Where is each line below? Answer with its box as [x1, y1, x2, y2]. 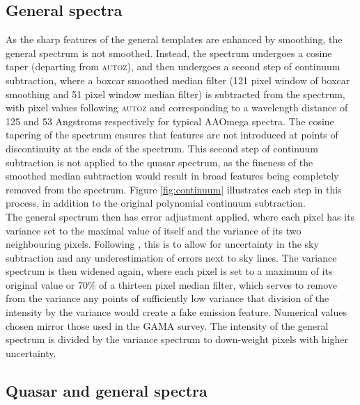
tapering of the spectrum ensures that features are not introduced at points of [6, 127, 338, 142]
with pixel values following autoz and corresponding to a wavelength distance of [6, 100, 348, 115]
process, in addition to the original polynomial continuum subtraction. [6, 196, 306, 210]
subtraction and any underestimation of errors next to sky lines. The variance [6, 250, 337, 264]
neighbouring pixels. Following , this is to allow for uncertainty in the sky [6, 237, 319, 251]
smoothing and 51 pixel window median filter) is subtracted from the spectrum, [6, 86, 345, 101]
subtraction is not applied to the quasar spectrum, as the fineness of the [6, 154, 313, 169]
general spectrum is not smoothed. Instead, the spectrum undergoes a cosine [6, 45, 332, 60]
